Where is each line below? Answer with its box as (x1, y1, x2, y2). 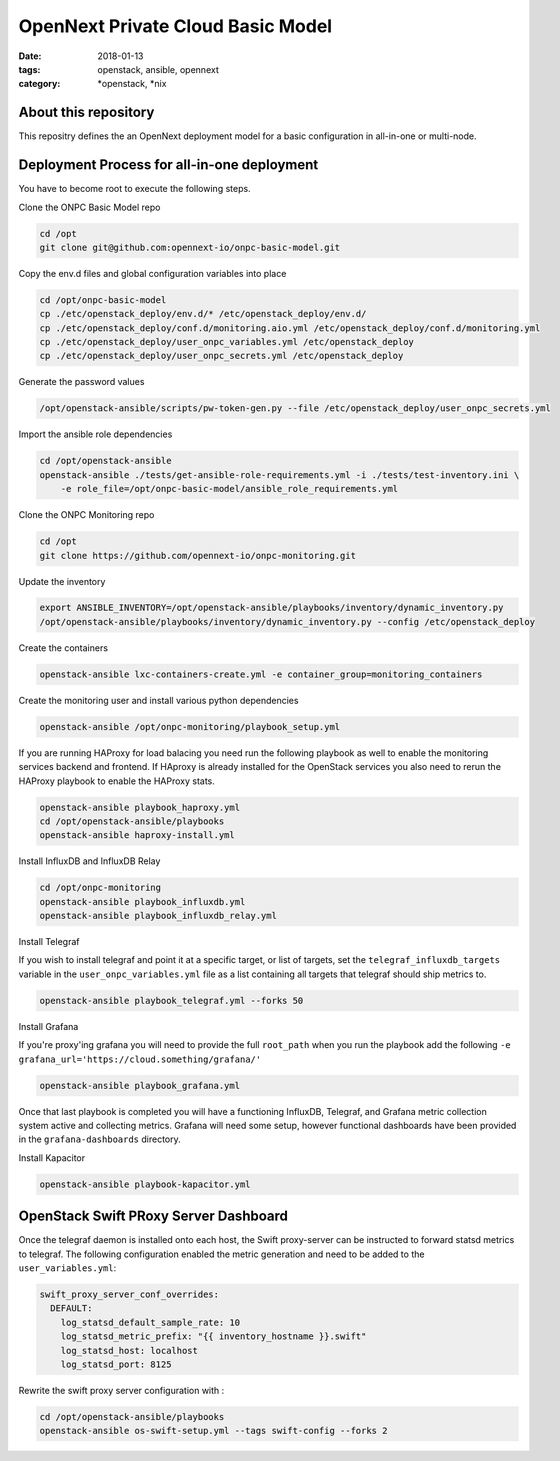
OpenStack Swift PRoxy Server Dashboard (18, 1208, 289, 1225)
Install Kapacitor (18, 1151, 85, 1164)
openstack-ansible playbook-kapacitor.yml (39, 1178, 251, 1190)
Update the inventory (18, 575, 106, 587)
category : (18, 78, 61, 90)
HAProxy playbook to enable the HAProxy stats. (18, 775, 215, 787)
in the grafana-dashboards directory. (18, 1133, 181, 1145)
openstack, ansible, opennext (97, 63, 219, 75)
